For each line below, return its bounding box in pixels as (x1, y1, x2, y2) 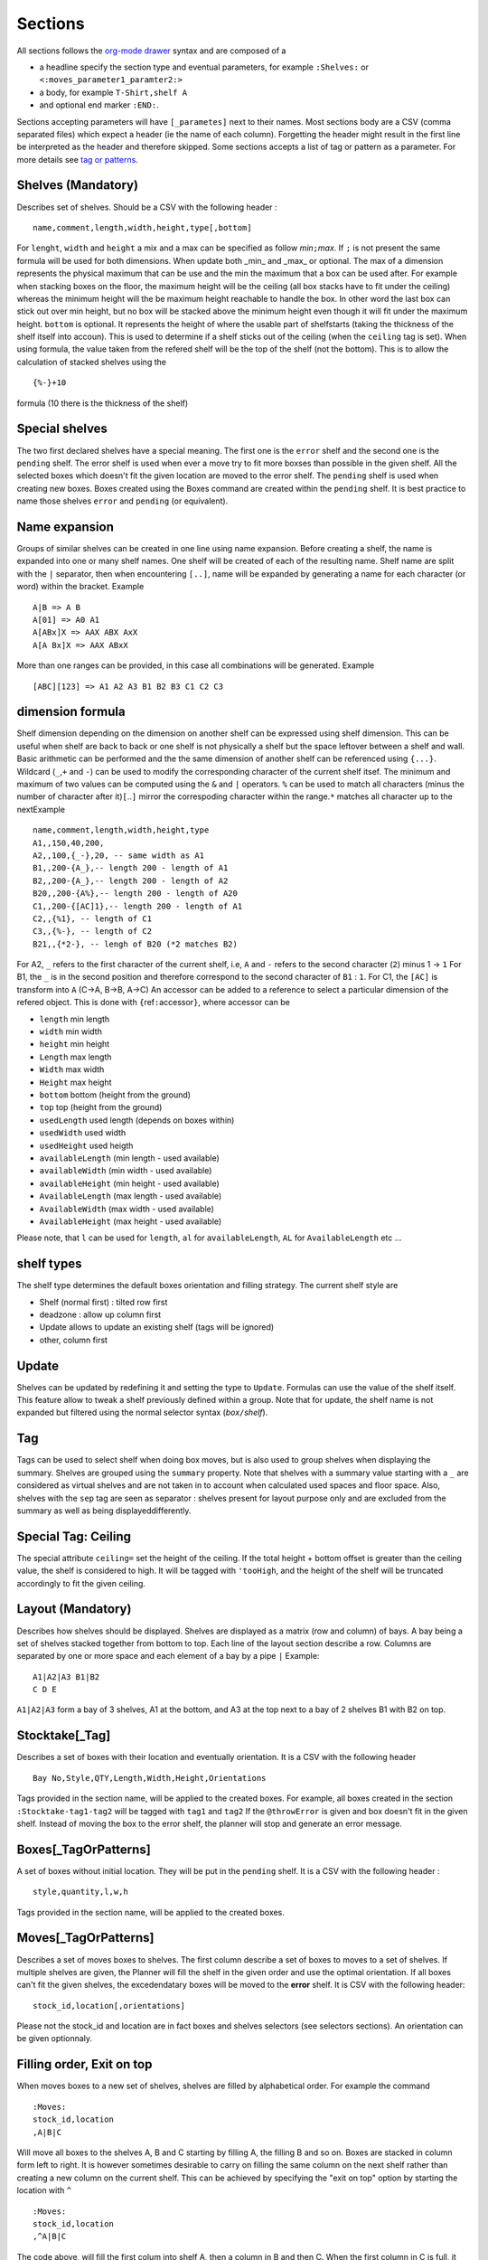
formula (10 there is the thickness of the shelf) (16, 398, 189, 409)
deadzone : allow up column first (39, 1309, 162, 1320)
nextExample (16, 804, 65, 815)
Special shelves (16, 421, 108, 437)
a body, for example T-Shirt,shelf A (39, 87, 188, 98)
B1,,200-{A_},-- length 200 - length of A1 (33, 863, 229, 873)
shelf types (16, 1257, 82, 1272)
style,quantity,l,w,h (33, 1887, 128, 1897)
